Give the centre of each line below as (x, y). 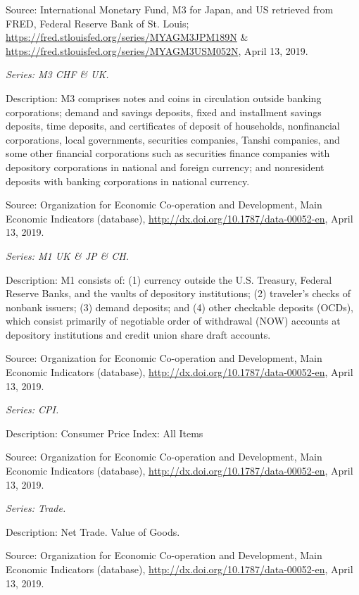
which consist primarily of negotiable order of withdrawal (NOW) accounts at (173, 321)
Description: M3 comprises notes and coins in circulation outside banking (164, 98)
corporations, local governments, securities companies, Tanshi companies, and (173, 139)
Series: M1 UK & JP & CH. (67, 255)
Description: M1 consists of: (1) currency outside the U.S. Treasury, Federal (169, 279)
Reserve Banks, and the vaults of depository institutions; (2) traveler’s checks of (178, 293)
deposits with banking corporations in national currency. (128, 181)
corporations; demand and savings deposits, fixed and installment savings (164, 112)
